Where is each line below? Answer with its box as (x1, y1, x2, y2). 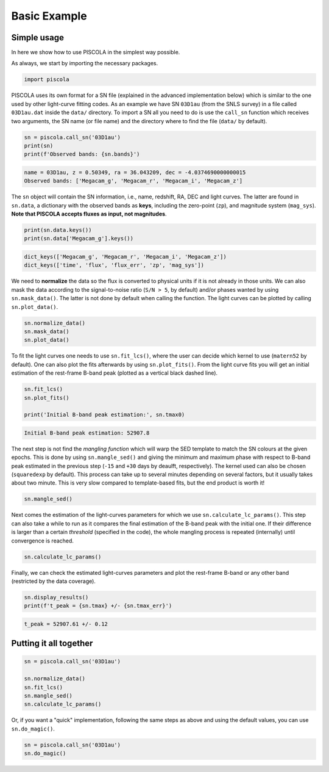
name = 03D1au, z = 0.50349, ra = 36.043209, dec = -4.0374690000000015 (24, 168, 246, 176)
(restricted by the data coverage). (11, 577, 96, 585)
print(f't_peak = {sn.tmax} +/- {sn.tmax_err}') (24, 602, 172, 610)
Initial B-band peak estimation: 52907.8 (24, 429, 150, 436)
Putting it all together (11, 638, 93, 649)
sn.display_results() (24, 594, 89, 601)
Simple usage (11, 32, 64, 43)
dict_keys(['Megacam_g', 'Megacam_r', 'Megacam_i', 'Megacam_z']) (24, 253, 227, 261)
